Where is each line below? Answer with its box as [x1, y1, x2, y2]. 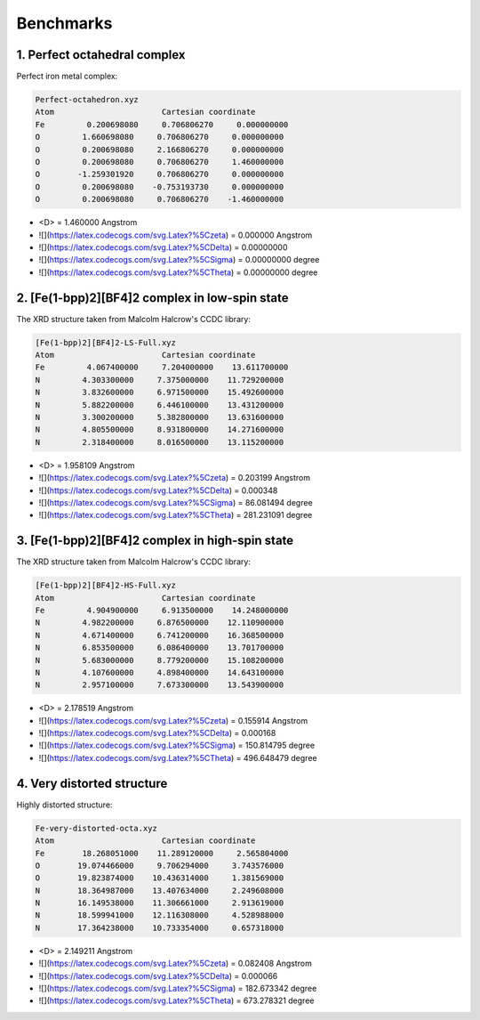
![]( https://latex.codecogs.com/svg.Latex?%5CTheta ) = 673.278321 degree [38, 995, 315, 1006]
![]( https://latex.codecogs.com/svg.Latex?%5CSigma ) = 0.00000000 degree [38, 255, 320, 265]
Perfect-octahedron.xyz [35, 94, 140, 105]
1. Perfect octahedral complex [16, 47, 186, 62]
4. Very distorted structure [16, 775, 168, 791]
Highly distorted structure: [16, 799, 113, 810]
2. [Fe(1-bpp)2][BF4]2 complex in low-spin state [16, 290, 289, 305]
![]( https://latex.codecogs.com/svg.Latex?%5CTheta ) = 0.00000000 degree [38, 267, 318, 278]
